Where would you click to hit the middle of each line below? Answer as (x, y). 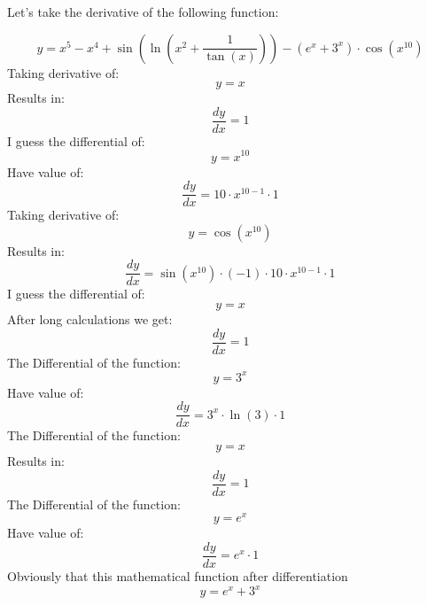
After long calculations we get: (90, 319)
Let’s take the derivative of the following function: (143, 12)
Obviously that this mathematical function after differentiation (178, 576)
